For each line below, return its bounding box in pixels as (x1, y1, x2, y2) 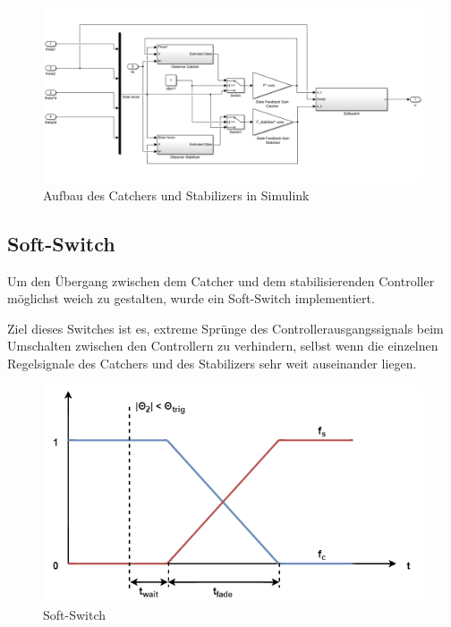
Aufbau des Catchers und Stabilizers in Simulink (43, 185, 310, 204)
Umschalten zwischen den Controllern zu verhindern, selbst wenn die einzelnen (7, 336, 438, 355)
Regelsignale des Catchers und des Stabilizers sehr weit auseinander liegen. (7, 354, 417, 373)
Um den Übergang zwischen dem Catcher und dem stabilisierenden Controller (7, 271, 435, 290)
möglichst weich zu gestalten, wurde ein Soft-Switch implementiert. (7, 289, 375, 308)
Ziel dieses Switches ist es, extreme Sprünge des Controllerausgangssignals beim (7, 318, 444, 337)
